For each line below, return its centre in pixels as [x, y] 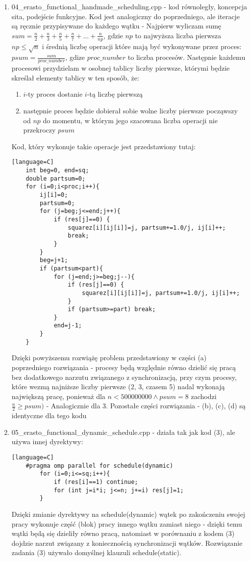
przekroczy [39, 130]
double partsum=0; [56, 178]
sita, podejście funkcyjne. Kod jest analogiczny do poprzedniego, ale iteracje [125, 16]
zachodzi [204, 396]
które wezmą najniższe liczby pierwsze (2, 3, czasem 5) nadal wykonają [118, 387]
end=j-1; [68, 326]
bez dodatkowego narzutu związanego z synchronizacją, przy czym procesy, [124, 377]
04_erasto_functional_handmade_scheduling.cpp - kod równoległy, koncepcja [129, 6]
